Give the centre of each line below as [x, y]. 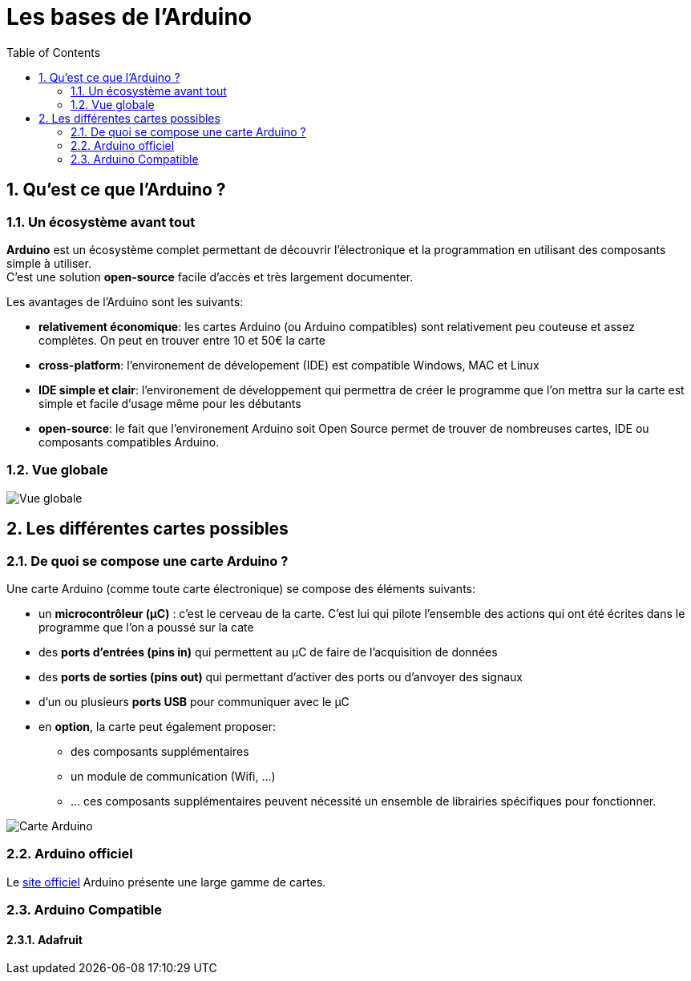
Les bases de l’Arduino [129, 17]
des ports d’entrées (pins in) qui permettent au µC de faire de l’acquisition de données [268, 652]
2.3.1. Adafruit [44, 939]
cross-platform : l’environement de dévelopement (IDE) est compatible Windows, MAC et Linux [289, 365]
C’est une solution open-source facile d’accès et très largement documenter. [210, 277]
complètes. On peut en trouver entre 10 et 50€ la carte [182, 340]
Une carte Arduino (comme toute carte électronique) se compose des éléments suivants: [241, 588]
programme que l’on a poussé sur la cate [146, 627]
